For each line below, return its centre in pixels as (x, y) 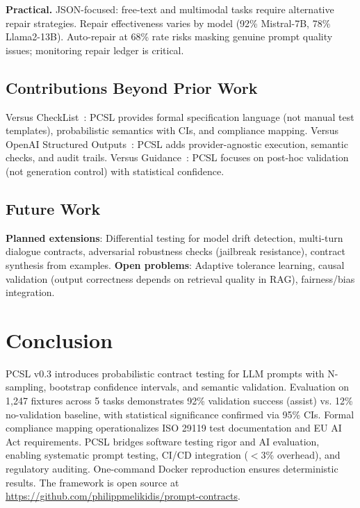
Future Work (53, 208)
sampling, (26, 387)
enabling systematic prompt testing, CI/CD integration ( (127, 455)
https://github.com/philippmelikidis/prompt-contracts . (123, 496)
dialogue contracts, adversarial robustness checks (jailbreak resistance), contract (175, 251)
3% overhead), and (301, 455)
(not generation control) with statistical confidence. (115, 171)
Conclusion (59, 339)
